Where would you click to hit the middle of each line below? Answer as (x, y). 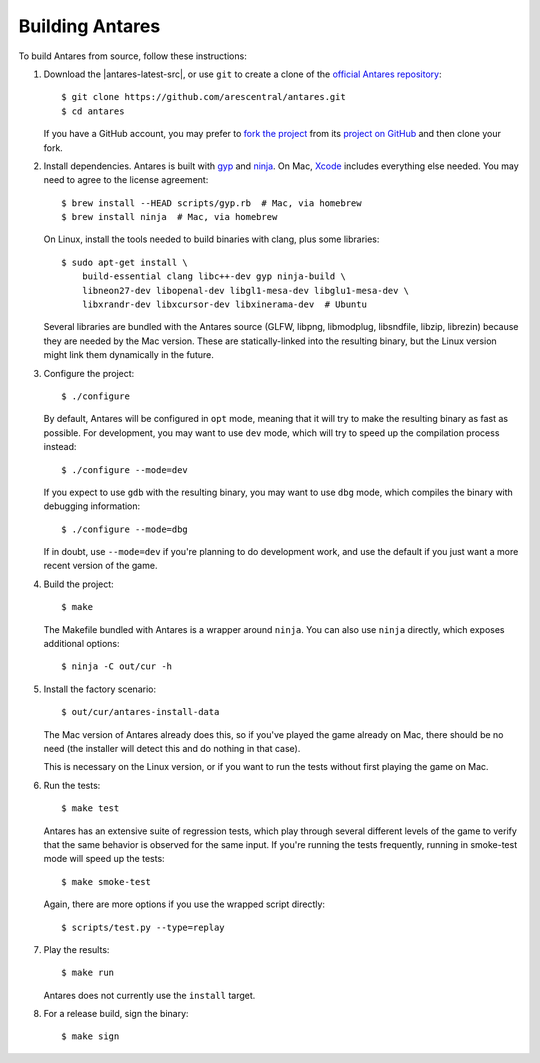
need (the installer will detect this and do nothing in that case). (172, 748)
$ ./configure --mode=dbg (125, 529)
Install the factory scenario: (100, 689)
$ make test (90, 808)
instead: (60, 447)
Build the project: (78, 584)
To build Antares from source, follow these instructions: (132, 56)
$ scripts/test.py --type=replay (143, 927)
